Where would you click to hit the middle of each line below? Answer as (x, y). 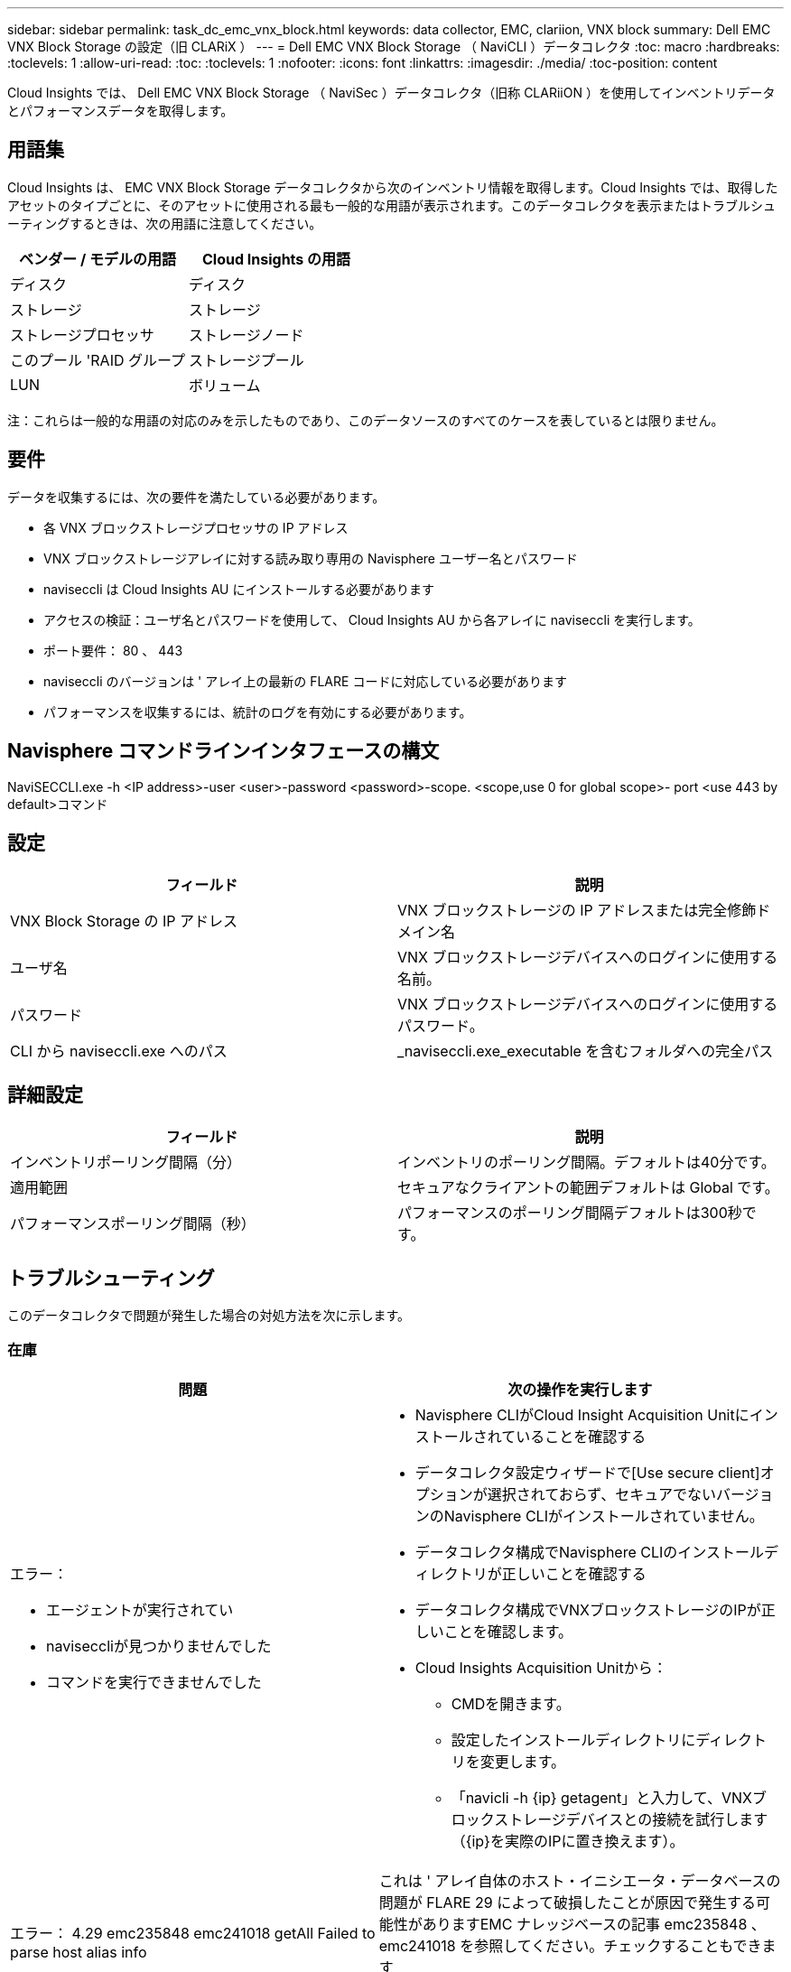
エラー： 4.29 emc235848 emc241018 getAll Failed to (193, 1933)
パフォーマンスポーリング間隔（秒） (133, 1224)
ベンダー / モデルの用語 (98, 259)
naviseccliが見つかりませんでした (159, 1646)
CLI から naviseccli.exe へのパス (119, 1051)
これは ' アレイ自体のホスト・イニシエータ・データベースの (580, 1880)
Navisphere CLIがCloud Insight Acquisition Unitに (582, 1414)
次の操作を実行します (580, 1389)
